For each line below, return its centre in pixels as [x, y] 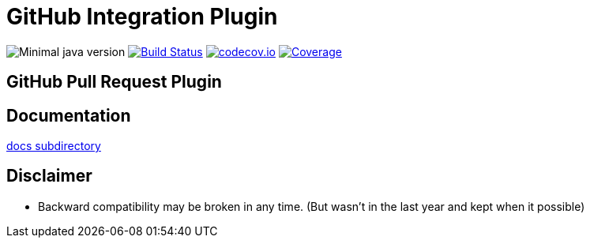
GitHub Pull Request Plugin [114, 82]
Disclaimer [49, 176]
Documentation [69, 115]
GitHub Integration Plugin [142, 17]
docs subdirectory [54, 146]
